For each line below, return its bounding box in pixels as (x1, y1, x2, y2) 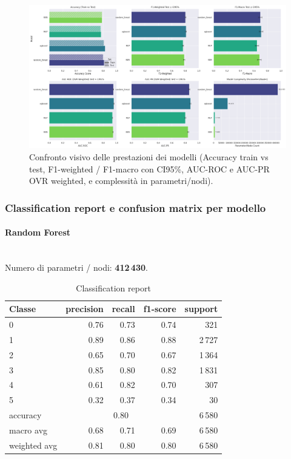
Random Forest (5, 226, 71, 239)
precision (65, 302, 104, 315)
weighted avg (9, 438, 58, 451)
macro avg (9, 423, 48, 436)
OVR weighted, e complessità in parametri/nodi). (29, 174, 213, 187)
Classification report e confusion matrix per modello (5, 200, 266, 215)
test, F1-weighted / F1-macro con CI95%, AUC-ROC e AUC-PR (29, 162, 270, 175)
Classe (9, 302, 36, 315)
